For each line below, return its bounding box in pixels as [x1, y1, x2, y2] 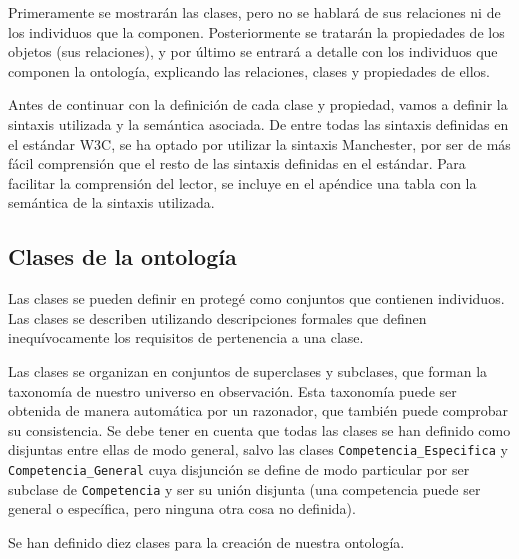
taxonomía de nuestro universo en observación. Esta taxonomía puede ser [8, 380, 457, 401]
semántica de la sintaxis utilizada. [8, 192, 215, 213]
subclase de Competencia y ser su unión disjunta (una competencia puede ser [8, 478, 481, 499]
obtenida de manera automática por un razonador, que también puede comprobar [8, 400, 508, 421]
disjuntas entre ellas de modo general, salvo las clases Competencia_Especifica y [8, 439, 508, 460]
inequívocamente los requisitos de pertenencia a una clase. [8, 327, 364, 348]
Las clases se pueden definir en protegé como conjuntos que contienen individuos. [8, 288, 505, 309]
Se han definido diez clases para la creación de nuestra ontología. [8, 531, 405, 552]
